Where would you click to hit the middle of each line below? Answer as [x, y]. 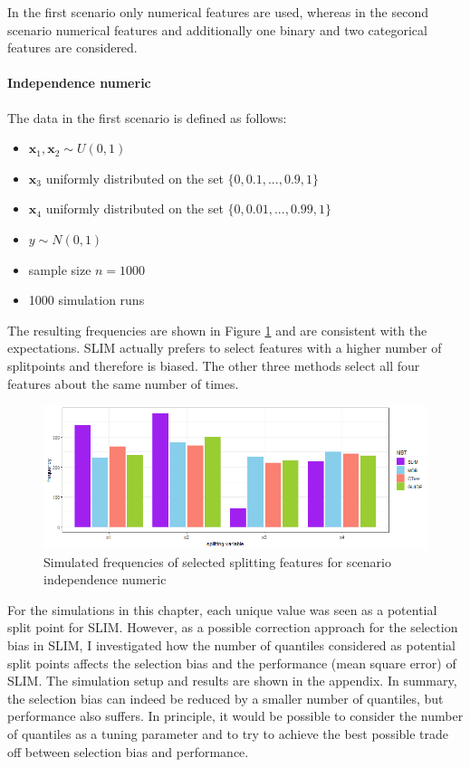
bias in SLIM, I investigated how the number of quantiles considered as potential [231, 645]
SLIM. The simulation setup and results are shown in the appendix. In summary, [232, 681]
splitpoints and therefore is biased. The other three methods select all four [214, 365]
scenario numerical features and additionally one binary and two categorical [217, 29]
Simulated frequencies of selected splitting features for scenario [217, 561]
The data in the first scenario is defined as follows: [147, 117]
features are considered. [72, 47]
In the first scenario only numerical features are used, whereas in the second [218, 12]
